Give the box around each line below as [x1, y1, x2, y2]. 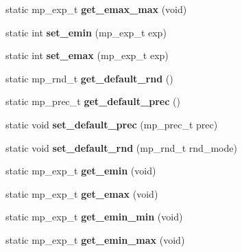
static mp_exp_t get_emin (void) [5, 163, 156, 178]
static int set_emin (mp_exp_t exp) [5, 25, 167, 39]
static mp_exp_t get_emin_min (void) [5, 209, 183, 224]
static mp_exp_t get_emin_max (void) [5, 232, 185, 247]
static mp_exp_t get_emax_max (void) [5, 2, 187, 16]
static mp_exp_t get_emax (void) [5, 186, 158, 201]
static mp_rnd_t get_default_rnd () [5, 71, 173, 85]
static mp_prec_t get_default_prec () [5, 94, 180, 108]
